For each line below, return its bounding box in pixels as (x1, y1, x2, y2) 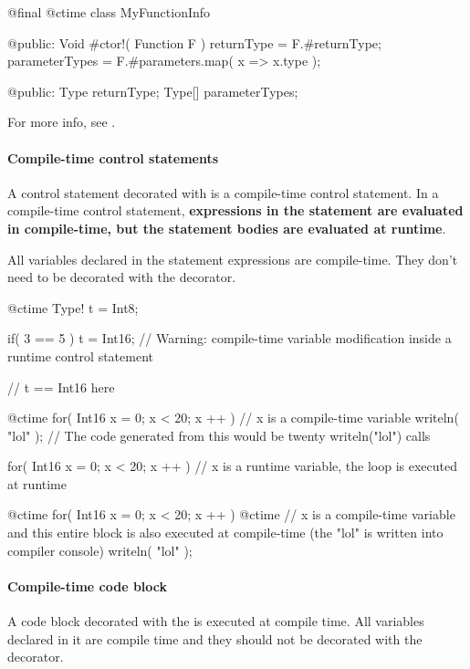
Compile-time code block (7, 576, 168, 595)
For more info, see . (7, 112, 116, 131)
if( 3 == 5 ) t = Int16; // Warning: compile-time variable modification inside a (7, 329, 452, 348)
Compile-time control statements (7, 148, 219, 167)
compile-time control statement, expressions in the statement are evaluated (7, 201, 464, 220)
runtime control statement (7, 346, 153, 365)
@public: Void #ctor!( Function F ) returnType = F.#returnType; (7, 33, 381, 52)
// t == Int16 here (7, 377, 115, 396)
